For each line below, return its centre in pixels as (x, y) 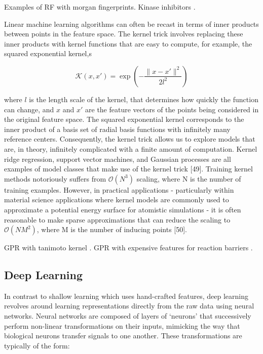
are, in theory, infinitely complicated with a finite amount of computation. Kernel (131, 148)
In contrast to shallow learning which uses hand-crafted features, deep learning (126, 296)
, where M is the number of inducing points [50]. (112, 229)
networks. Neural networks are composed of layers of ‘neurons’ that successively (128, 316)
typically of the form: (37, 345)
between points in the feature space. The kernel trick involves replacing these (124, 34)
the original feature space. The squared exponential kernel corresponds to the (124, 119)
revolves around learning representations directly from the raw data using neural (129, 306)
